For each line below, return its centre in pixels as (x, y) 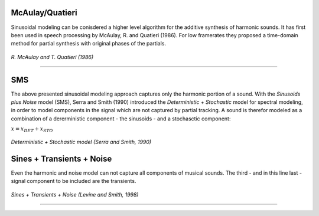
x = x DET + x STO (32, 130)
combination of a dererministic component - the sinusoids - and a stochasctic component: (121, 119)
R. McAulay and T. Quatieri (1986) (52, 57)
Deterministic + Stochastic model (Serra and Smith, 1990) (81, 142)
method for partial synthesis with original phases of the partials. (89, 44)
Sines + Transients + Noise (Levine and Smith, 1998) (75, 194)
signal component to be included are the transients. (74, 181)
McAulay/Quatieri (44, 13)
